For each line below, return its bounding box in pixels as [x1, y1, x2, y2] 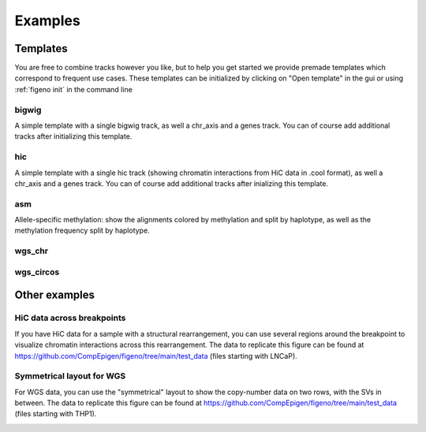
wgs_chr [14, 245, 49, 256]
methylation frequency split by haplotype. [14, 225, 150, 236]
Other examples [14, 289, 95, 302]
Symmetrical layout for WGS [14, 371, 126, 382]
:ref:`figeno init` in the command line [14, 84, 133, 94]
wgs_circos [14, 266, 60, 277]
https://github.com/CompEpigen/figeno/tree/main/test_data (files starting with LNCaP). [14, 351, 297, 360]
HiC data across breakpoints [14, 312, 126, 323]
